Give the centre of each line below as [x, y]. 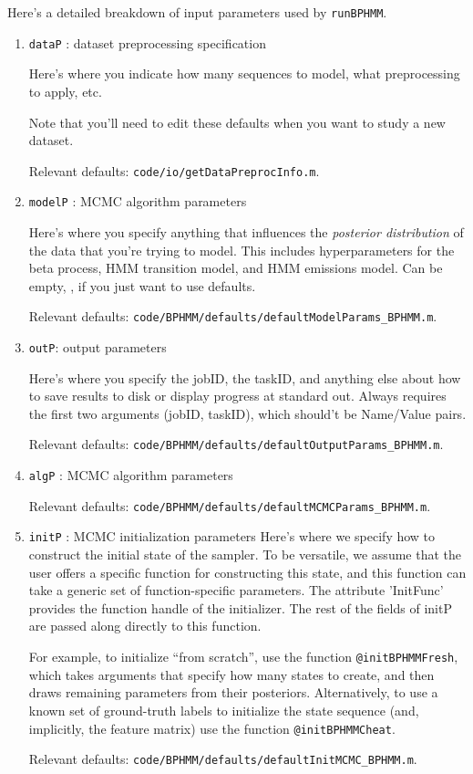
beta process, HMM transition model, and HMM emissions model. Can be [236, 268]
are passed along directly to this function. [145, 626]
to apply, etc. [65, 91]
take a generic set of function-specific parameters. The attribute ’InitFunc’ [236, 590]
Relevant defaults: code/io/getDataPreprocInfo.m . [174, 170]
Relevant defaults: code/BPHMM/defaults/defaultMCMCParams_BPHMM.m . [230, 505]
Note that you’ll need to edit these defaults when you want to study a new [237, 122]
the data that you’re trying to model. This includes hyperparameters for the [242, 250]
